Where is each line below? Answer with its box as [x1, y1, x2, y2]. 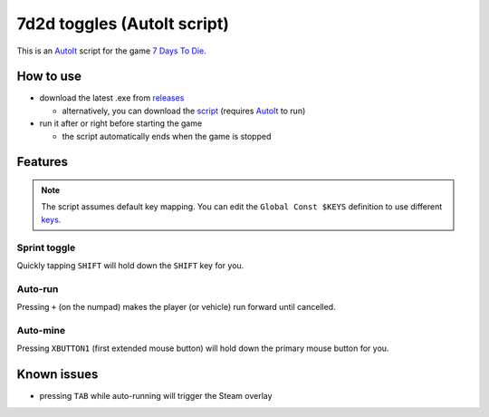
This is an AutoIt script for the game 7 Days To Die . [16, 45, 207, 56]
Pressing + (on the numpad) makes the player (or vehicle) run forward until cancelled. [16, 302, 336, 313]
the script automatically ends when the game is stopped [62, 131, 272, 141]
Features [16, 154, 68, 170]
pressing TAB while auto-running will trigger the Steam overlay [39, 391, 273, 402]
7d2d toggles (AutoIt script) [16, 14, 230, 34]
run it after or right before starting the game [39, 118, 203, 129]
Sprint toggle [16, 241, 76, 254]
